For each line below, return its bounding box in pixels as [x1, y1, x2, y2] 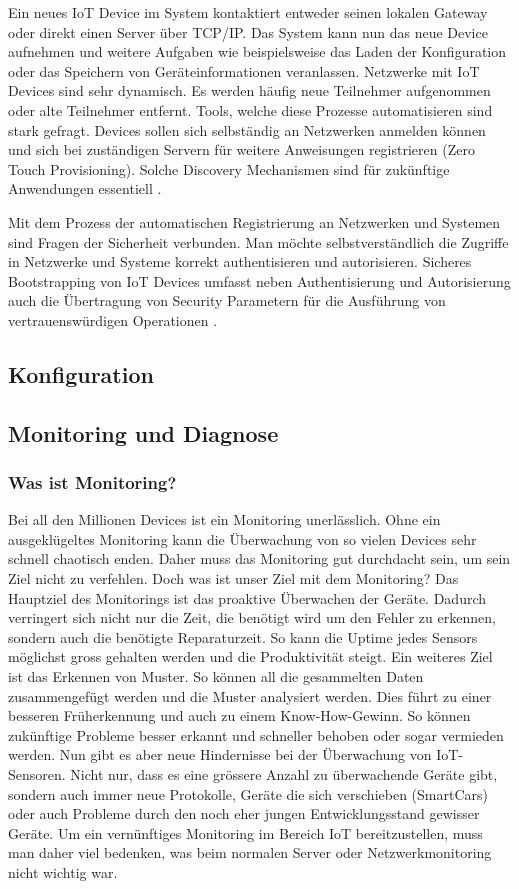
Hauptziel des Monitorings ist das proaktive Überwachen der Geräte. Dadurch [8, 587, 487, 608]
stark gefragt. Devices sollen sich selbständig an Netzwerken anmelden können [8, 119, 486, 140]
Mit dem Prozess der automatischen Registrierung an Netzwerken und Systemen [8, 211, 501, 232]
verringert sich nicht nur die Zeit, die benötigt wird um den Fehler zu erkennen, [8, 607, 496, 628]
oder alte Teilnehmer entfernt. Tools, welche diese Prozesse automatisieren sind [8, 99, 493, 120]
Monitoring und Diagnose [8, 417, 279, 448]
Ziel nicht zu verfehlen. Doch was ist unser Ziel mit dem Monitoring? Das [8, 568, 459, 589]
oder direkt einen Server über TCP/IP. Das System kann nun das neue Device [8, 21, 488, 42]
